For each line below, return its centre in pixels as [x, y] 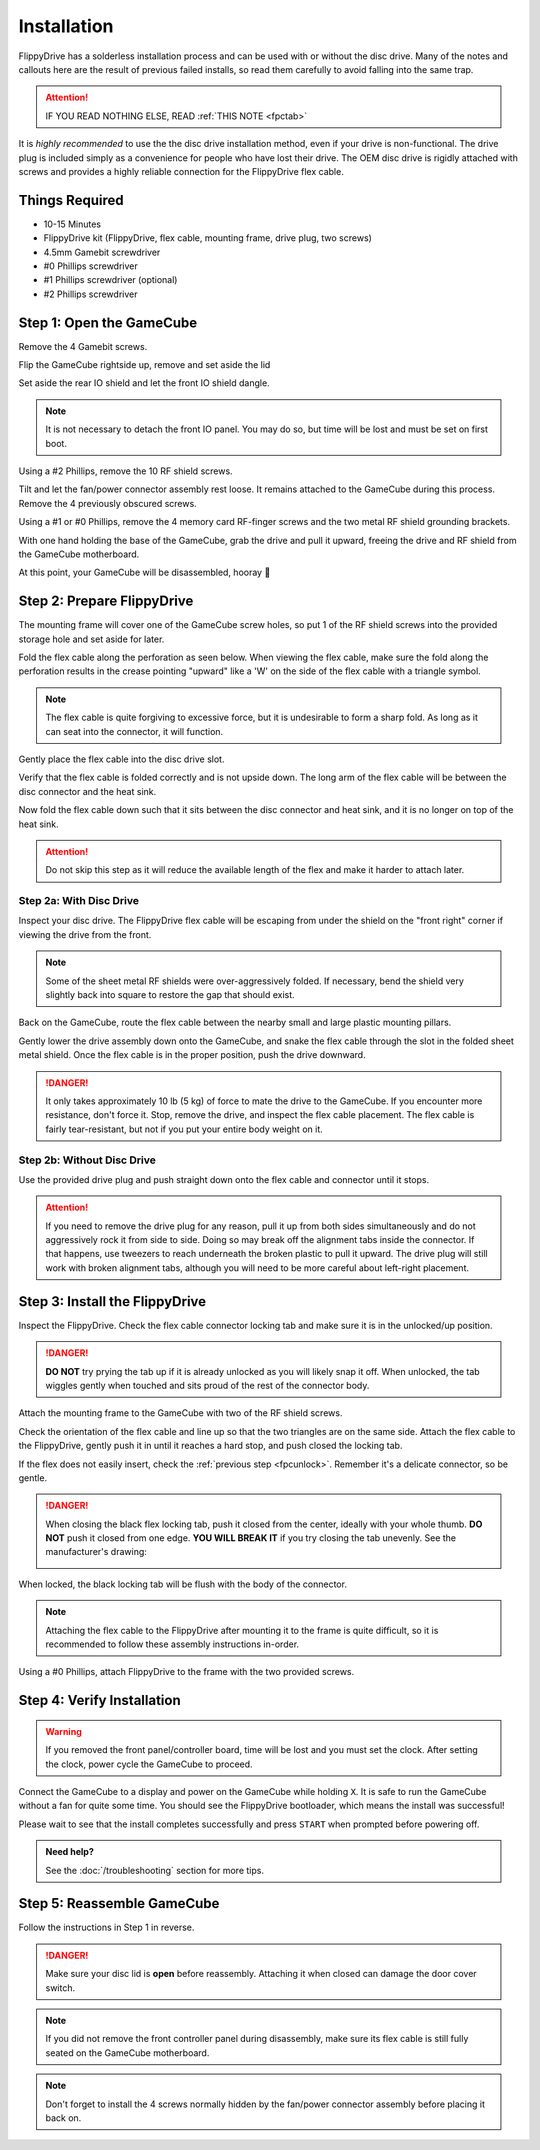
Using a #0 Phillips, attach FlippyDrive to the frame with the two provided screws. [186, 1672]
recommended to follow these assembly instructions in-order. [172, 1644]
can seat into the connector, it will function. [134, 731]
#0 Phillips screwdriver [91, 266]
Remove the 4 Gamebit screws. [83, 346]
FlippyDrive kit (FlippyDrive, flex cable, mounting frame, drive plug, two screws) [207, 238]
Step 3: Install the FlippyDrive [112, 1301]
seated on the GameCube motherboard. [127, 2052]
